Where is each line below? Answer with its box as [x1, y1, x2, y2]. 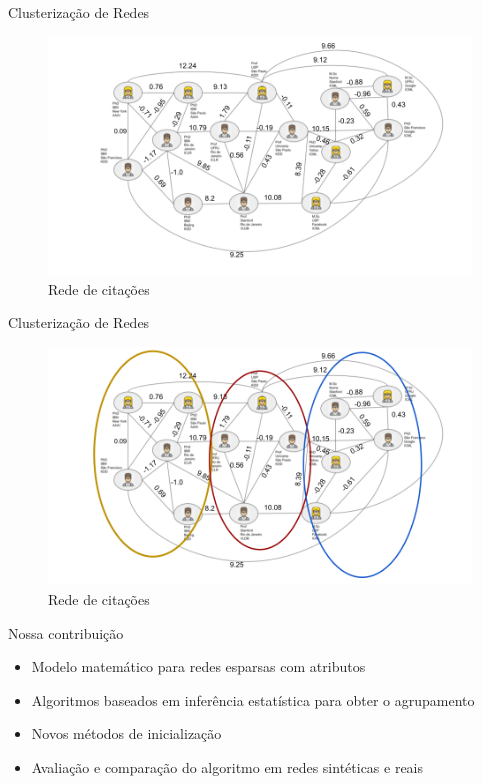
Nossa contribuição [8, 622, 124, 643]
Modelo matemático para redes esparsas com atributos [31, 656, 366, 677]
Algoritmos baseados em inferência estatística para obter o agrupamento [31, 689, 475, 710]
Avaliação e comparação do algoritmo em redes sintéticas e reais [31, 756, 424, 777]
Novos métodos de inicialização [31, 723, 222, 744]
